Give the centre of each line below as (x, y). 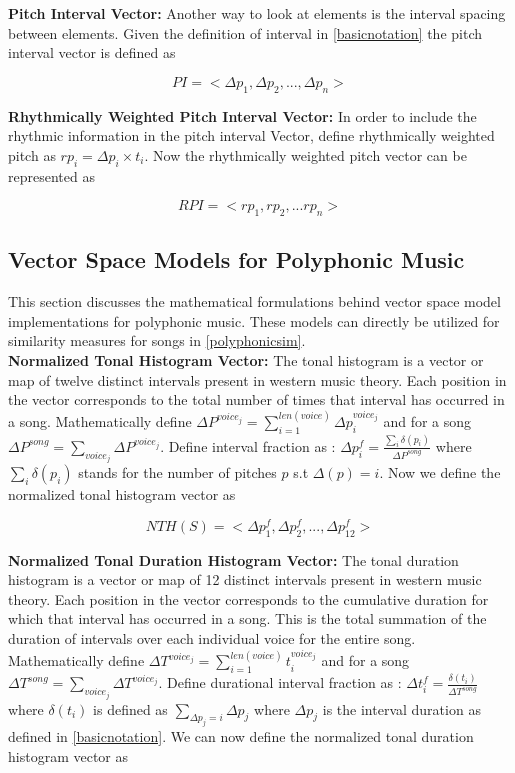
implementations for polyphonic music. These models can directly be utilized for (254, 320)
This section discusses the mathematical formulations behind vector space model (254, 301)
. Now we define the (440, 472)
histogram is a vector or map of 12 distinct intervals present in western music (245, 579)
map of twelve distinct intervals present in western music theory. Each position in (257, 379)
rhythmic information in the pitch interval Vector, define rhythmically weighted (251, 135)
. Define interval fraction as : (248, 445)
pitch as (32, 154)
